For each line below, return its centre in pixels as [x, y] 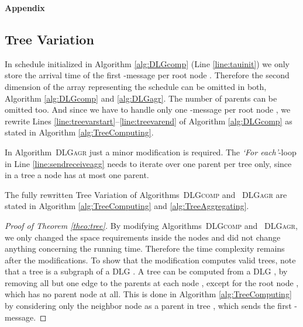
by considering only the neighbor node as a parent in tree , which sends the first [148, 306]
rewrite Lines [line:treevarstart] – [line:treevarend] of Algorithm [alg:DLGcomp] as [149, 121]
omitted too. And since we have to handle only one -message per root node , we [148, 109]
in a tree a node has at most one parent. [77, 175]
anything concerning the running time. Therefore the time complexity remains [145, 248]
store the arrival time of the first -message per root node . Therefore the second [147, 75]
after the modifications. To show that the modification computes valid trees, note [150, 260]
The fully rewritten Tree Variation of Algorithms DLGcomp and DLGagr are [146, 194]
